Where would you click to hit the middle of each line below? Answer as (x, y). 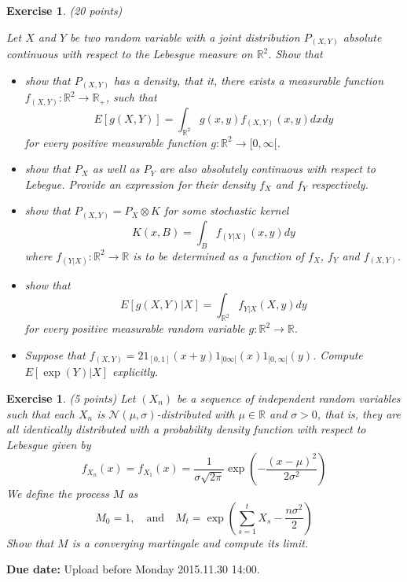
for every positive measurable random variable (135, 328)
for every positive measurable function (116, 142)
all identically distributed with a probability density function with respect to (186, 429)
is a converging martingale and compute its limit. (190, 542)
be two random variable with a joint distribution (185, 37)
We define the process (58, 494)
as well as (116, 169)
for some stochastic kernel (226, 210)
